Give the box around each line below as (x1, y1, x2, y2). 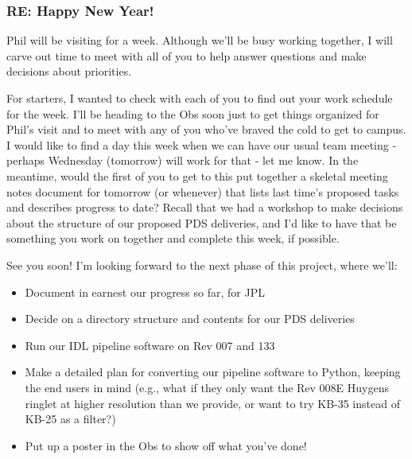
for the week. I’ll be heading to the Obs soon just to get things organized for (6, 105, 379, 122)
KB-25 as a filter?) (25, 410, 116, 427)
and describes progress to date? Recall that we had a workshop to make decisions (6, 199, 403, 216)
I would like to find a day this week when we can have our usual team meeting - (6, 136, 397, 153)
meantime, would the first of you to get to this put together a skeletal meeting (6, 167, 388, 184)
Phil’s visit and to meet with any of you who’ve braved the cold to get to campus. (6, 121, 406, 138)
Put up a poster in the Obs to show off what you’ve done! (25, 437, 307, 453)
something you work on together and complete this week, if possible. (6, 230, 340, 247)
